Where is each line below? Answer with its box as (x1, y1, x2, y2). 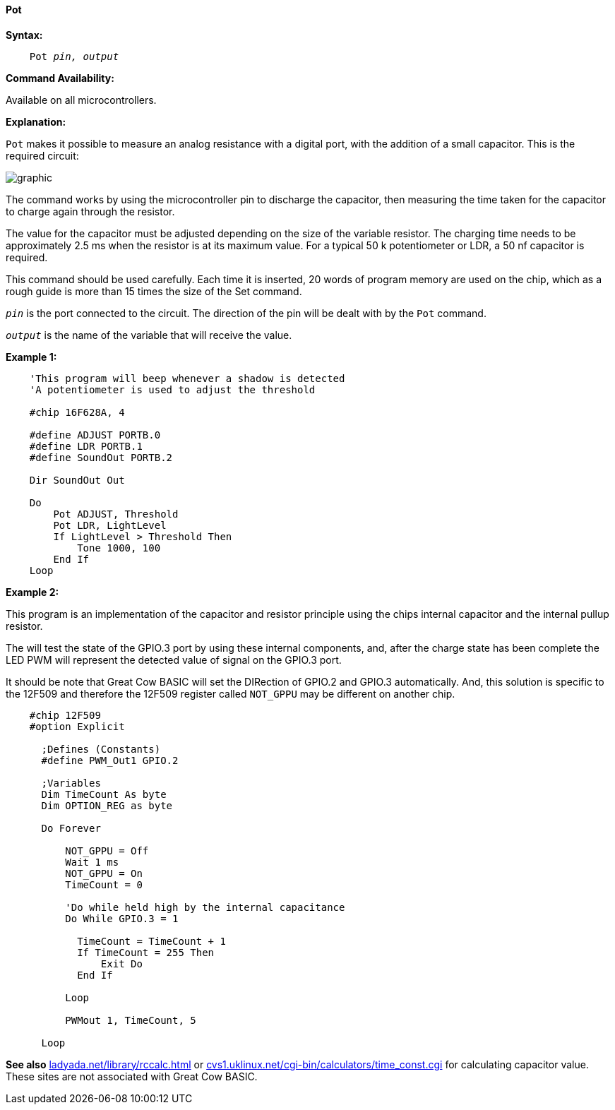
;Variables (41, 777, 101, 789)
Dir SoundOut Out (29, 474, 125, 486)
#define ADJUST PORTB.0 (29, 429, 161, 441)
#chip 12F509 (29, 709, 101, 721)
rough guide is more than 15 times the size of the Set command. (6, 285, 302, 297)
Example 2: (6, 585, 59, 598)
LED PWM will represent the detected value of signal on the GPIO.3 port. (6, 653, 342, 666)
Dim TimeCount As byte (41, 788, 167, 800)
